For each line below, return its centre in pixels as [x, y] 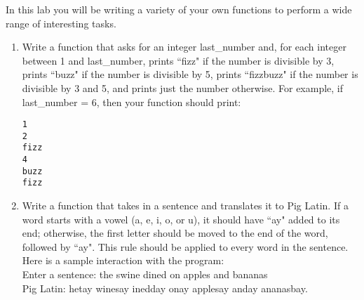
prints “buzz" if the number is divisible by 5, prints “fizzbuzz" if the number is [190, 74]
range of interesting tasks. [61, 23]
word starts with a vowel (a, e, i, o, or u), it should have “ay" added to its [181, 219]
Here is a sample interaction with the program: [123, 260]
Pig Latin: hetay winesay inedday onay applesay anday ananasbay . [165, 288]
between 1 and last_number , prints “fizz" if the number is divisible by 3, [178, 60]
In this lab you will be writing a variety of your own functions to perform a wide [179, 9]
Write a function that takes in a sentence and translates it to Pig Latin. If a [185, 206]
